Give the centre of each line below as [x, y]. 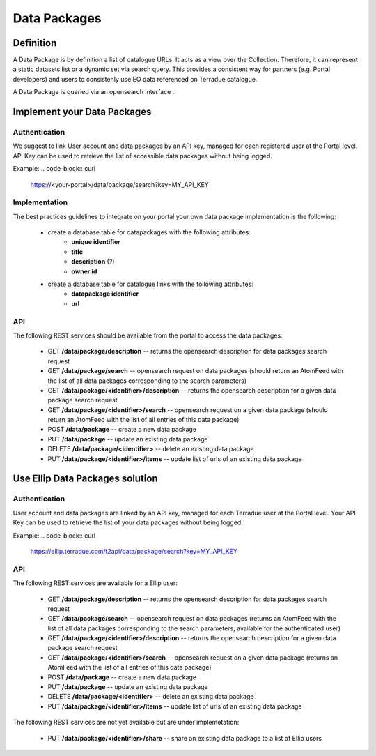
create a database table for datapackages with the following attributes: [149, 232]
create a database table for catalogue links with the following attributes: [150, 284]
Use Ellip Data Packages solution [85, 479]
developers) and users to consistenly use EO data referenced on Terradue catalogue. [135, 79]
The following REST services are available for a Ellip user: [95, 583]
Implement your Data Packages [82, 112]
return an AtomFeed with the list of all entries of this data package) [143, 420]
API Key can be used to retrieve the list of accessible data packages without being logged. [143, 156]
